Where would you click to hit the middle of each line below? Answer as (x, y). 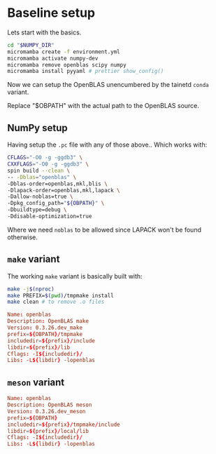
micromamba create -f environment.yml (64, 52)
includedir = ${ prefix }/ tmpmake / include (64, 425)
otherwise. (23, 237)
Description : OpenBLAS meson (50, 405)
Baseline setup (51, 13)
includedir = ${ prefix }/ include (51, 341)
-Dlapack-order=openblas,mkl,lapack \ (64, 190)
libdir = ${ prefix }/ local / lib (48, 431)
